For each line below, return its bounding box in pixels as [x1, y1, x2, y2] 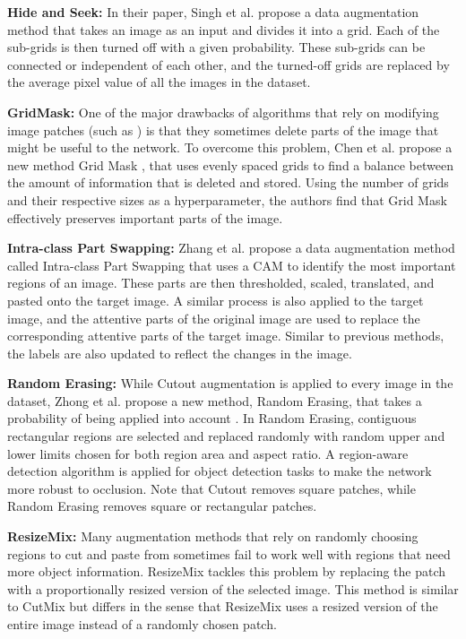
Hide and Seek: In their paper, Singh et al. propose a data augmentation [7, 3, 419, 21]
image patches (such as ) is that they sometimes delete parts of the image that [7, 120, 439, 139]
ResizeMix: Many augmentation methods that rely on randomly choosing [7, 527, 419, 546]
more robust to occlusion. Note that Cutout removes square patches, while [7, 479, 416, 497]
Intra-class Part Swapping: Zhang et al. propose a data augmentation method [7, 238, 455, 257]
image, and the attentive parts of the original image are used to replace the [7, 308, 420, 327]
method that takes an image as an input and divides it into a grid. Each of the [7, 20, 440, 39]
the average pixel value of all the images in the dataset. [7, 73, 311, 91]
